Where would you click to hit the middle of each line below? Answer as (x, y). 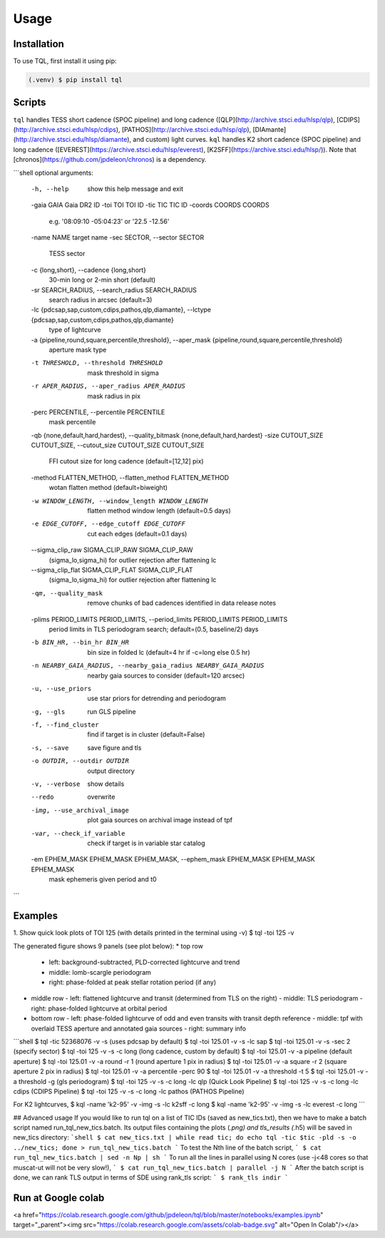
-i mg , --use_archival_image (80, 810)
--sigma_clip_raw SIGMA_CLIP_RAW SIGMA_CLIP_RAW (112, 550)
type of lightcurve (75, 330)
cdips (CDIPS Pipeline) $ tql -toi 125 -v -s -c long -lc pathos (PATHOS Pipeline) (129, 1091)
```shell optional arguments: (53, 173)
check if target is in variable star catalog (147, 843)
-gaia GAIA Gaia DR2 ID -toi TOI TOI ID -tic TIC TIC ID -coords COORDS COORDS (150, 205)
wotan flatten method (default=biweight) (108, 488)
